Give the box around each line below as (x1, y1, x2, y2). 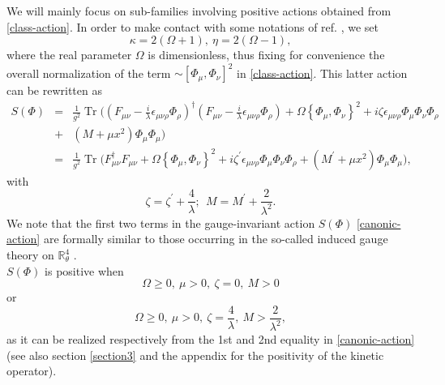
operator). (6, 362, 57, 379)
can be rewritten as (6, 82, 102, 99)
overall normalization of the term (6, 64, 171, 81)
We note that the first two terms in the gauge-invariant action (6, 214, 315, 231)
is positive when (45, 262, 124, 279)
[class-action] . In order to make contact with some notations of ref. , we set (6, 18, 379, 35)
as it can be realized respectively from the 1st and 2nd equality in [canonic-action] (6, 331, 415, 348)
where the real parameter (6, 46, 132, 63)
